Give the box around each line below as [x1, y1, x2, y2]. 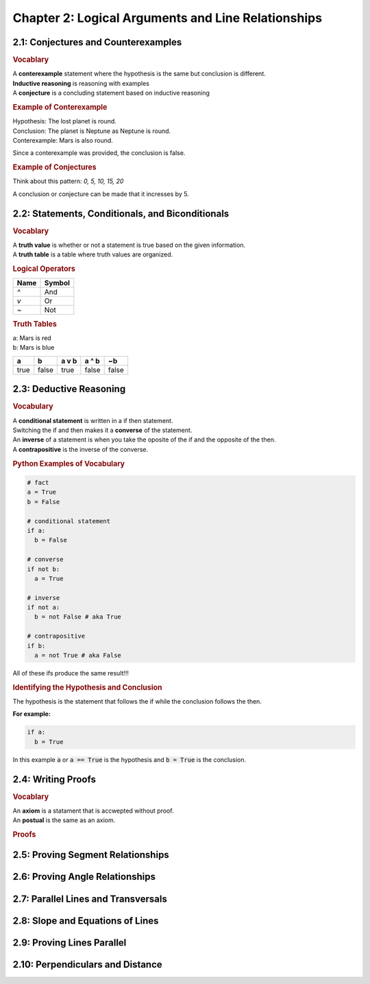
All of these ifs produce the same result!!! [12, 669, 129, 677]
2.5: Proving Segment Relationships [12, 849, 169, 861]
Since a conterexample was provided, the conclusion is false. [12, 149, 186, 157]
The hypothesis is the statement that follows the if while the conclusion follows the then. [12, 697, 262, 706]
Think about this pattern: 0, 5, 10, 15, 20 [12, 177, 124, 185]
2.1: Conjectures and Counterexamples [12, 36, 182, 48]
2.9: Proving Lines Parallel [12, 937, 127, 948]
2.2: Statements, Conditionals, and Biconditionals [12, 208, 230, 219]
